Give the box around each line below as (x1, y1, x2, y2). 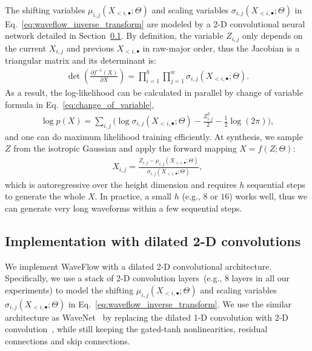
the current (5, 41, 47, 54)
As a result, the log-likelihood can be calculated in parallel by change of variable (5, 85, 304, 98)
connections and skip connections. (5, 334, 130, 347)
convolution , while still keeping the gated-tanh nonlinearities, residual (5, 323, 268, 335)
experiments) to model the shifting (5, 283, 134, 296)
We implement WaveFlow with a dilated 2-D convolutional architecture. (5, 259, 272, 272)
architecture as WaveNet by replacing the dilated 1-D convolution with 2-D (5, 310, 289, 323)
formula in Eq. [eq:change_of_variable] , (5, 98, 154, 110)
